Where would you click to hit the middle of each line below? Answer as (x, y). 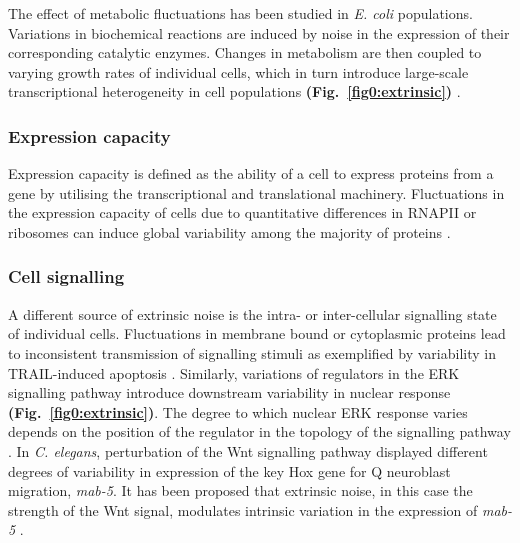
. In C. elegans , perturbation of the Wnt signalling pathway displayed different (248, 450)
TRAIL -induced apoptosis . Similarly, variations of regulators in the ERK (234, 372)
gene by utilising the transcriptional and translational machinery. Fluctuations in (256, 192)
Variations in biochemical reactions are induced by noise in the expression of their (259, 32)
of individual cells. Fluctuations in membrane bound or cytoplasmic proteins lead (257, 333)
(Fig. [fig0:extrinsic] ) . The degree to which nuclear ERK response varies (238, 411)
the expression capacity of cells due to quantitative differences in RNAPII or (242, 212)
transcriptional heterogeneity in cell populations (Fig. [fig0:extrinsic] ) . (234, 91)
